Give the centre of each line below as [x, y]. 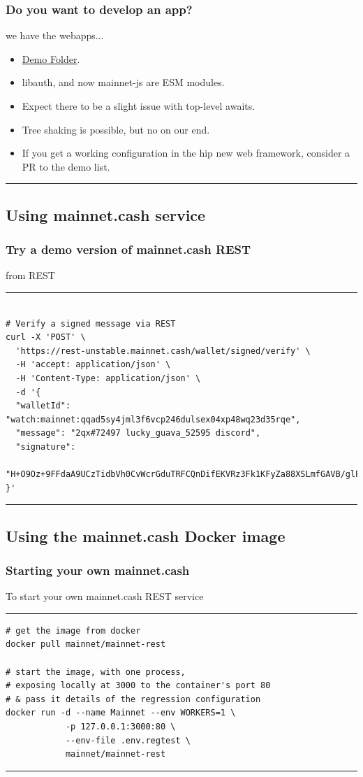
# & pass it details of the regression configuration [133, 699]
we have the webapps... [55, 35]
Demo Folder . [51, 58]
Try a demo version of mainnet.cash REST [128, 249]
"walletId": [43, 406]
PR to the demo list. [66, 166]
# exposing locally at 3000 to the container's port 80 [138, 686]
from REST [30, 275]
